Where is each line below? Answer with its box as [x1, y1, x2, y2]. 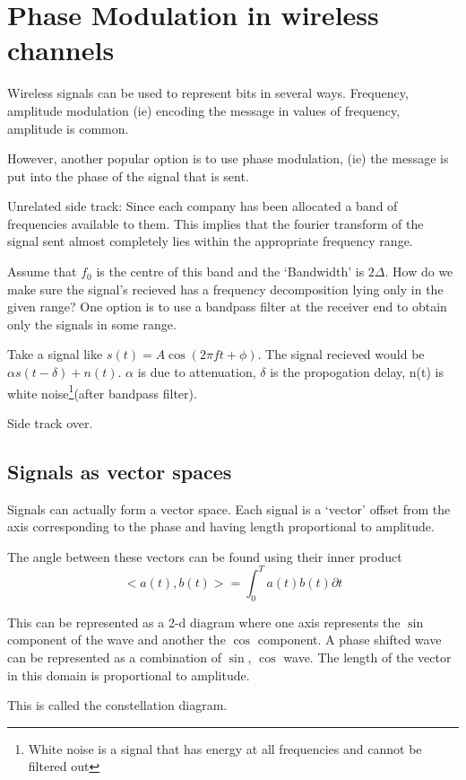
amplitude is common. [7, 118, 129, 137]
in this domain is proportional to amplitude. [7, 665, 250, 684]
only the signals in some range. [7, 314, 177, 333]
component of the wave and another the [7, 630, 226, 649]
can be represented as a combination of [7, 647, 221, 666]
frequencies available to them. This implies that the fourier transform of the [7, 214, 424, 232]
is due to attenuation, [137, 363, 256, 381]
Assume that [7, 262, 77, 281]
